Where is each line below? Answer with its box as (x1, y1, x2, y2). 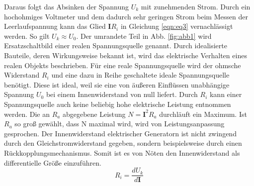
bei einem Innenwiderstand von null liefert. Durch (46, 89, 198, 99)
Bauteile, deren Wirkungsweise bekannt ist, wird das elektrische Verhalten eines (4, 50, 247, 60)
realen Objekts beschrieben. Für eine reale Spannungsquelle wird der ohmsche (4, 60, 241, 70)
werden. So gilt (4, 30, 50, 41)
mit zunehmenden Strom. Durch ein (141, 1, 251, 11)
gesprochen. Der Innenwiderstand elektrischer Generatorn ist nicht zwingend (4, 128, 237, 138)
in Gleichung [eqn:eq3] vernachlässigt (120, 21, 233, 31)
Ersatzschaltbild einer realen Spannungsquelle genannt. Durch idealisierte (4, 40, 227, 51)
